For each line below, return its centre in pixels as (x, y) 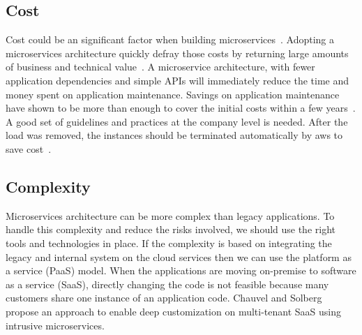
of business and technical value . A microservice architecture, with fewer (160, 67)
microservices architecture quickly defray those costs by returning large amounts (177, 53)
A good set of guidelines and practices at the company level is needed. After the (177, 121)
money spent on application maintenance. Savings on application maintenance (173, 94)
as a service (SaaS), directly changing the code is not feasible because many (167, 284)
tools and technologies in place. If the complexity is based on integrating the (169, 243)
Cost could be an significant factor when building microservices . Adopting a (170, 39)
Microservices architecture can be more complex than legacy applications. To (170, 215)
